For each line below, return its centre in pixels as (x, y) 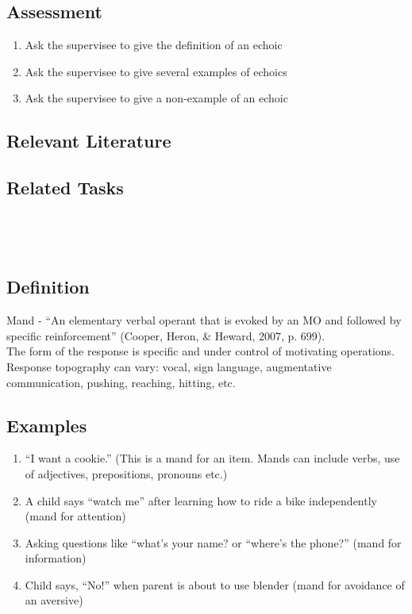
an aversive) (54, 600)
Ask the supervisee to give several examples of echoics (156, 71)
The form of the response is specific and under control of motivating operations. (201, 351)
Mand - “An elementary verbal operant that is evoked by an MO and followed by (204, 320)
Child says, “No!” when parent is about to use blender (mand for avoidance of (215, 584)
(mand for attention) (75, 516)
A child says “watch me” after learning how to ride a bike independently (201, 500)
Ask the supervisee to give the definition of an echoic (154, 45)
